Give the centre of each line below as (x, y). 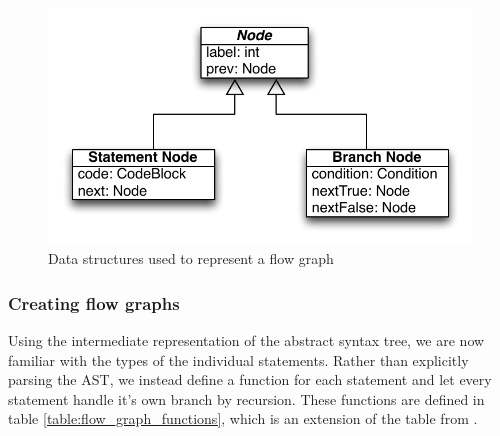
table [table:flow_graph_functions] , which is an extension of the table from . (243, 418)
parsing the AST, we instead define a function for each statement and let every (250, 379)
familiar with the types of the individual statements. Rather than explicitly (238, 359)
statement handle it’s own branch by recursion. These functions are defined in (246, 398)
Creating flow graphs (94, 302)
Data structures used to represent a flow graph (191, 258)
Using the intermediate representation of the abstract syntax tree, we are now (246, 340)
